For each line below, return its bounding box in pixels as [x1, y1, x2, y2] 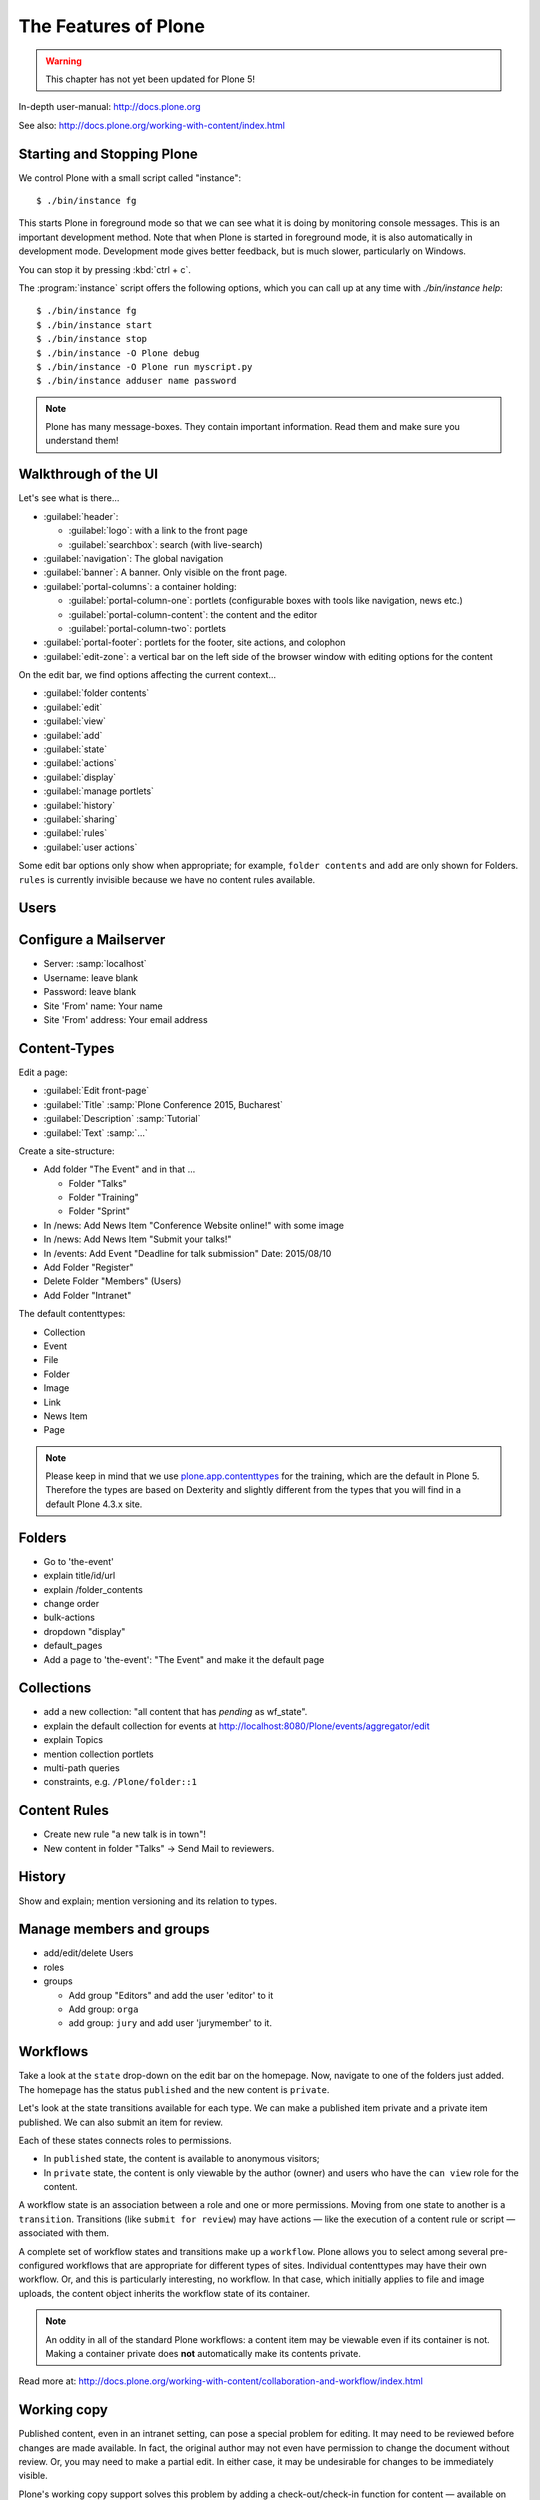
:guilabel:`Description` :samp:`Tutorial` [43, 1113, 201, 1125]
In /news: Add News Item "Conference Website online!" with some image [43, 1219, 345, 1231]
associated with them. [18, 2227, 110, 2239]
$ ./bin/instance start [36, 319, 153, 330]
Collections [18, 1680, 92, 1697]
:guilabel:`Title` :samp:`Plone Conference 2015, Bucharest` [43, 1098, 284, 1110]
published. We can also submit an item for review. [18, 2116, 224, 2128]
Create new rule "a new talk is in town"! [43, 1828, 207, 1840]
